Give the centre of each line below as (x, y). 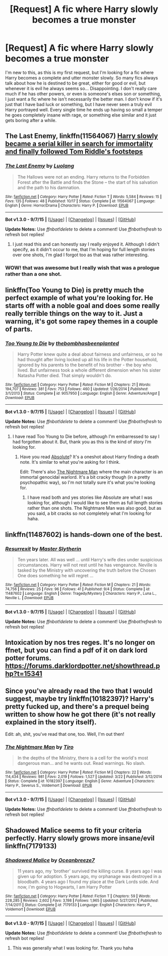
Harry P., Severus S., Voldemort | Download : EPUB (49, 786)
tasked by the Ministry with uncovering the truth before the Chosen (87, 570)
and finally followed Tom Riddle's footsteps (74, 152)
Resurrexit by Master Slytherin (43, 549)
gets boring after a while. (31, 120)
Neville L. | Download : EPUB (29, 598)
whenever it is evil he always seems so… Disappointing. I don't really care (81, 88)
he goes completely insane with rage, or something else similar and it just (81, 115)
